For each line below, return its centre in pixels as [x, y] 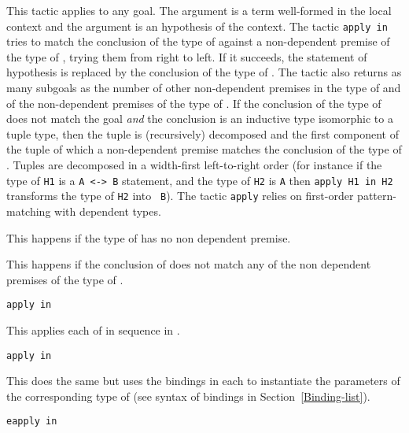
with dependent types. [108, 211]
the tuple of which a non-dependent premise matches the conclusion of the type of [204, 149]
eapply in [32, 422]
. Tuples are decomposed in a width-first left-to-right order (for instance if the [194, 165]
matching [29, 211]
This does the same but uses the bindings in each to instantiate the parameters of [203, 381]
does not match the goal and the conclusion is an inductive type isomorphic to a [200, 118]
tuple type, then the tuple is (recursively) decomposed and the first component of [203, 133]
